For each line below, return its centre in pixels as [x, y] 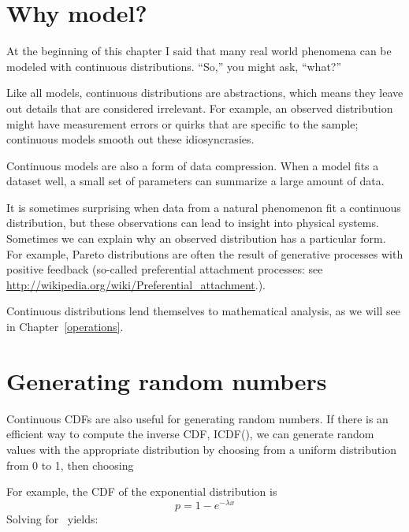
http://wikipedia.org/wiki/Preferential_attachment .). [136, 284]
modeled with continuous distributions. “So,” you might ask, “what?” [174, 66]
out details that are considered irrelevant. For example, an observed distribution [200, 108]
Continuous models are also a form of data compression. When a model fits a [193, 165]
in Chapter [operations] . [65, 327]
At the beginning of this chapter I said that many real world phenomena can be [199, 51]
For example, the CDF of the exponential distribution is [142, 491]
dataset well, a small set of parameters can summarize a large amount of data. [195, 181]
